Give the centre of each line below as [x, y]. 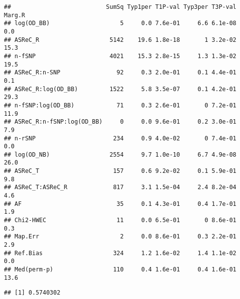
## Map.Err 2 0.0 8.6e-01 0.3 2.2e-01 [120, 237]
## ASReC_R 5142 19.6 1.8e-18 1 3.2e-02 [120, 40]
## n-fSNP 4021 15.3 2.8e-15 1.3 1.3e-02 [120, 56]
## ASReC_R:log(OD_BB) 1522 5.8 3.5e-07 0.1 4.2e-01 [120, 89]
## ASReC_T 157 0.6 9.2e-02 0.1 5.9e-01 [120, 171]
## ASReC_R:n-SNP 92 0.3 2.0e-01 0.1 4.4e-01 [120, 73]
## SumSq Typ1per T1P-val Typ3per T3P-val [120, 7]
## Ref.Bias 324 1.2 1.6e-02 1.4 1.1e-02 [120, 253]
